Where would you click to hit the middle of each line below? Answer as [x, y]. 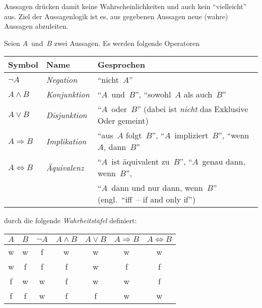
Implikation [66, 141]
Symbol [23, 65]
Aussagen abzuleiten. [36, 26]
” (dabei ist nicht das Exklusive [193, 109]
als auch [198, 94]
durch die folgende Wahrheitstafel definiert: [71, 220]
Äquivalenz [65, 167]
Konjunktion [68, 94]
